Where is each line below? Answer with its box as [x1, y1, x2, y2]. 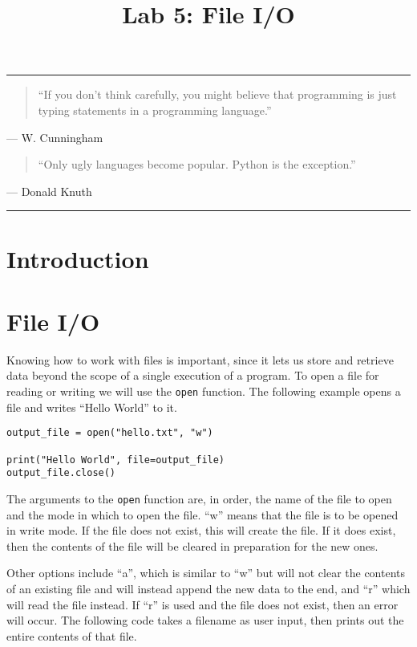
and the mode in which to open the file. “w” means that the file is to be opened [6, 506, 399, 523]
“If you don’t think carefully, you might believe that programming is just [38, 86, 397, 103]
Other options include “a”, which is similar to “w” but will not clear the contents [6, 564, 406, 581]
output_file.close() [6, 467, 116, 479]
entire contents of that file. [6, 627, 137, 644]
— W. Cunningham [6, 128, 103, 145]
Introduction [6, 242, 149, 275]
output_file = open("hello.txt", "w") [6, 427, 213, 439]
